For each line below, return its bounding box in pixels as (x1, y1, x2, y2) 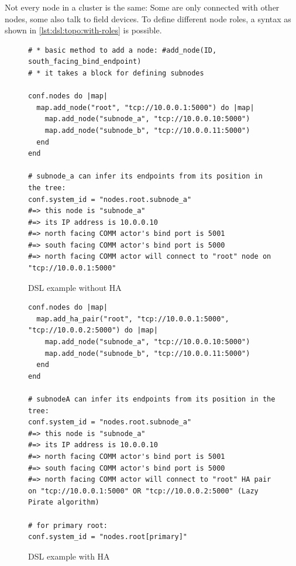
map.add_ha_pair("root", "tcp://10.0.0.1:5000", (36, 314, 229, 323)
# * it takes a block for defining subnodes (28, 68, 204, 77)
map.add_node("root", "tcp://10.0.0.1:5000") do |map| (36, 103, 254, 112)
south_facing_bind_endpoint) (28, 57, 142, 66)
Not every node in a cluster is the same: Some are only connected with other (5, 1, 280, 13)
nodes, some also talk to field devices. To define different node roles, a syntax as (5, 12, 291, 25)
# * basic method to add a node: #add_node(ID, (28, 46, 217, 54)
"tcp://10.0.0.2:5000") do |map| (28, 326, 158, 335)
